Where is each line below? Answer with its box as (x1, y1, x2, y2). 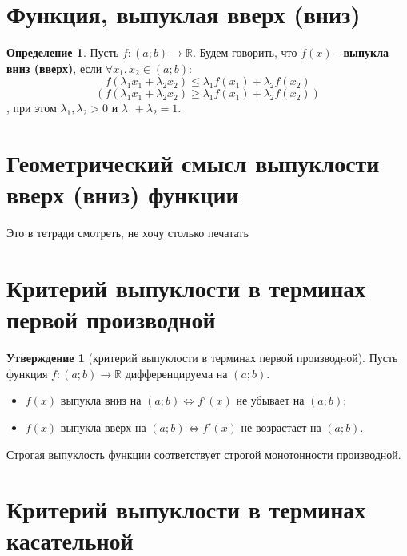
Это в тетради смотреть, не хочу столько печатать (6, 224, 249, 241)
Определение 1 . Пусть (6, 44, 119, 61)
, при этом (6, 99, 57, 116)
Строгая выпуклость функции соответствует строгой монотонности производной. (6, 445, 401, 462)
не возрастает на (241, 418, 321, 435)
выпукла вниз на (60, 392, 142, 409)
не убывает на (236, 392, 305, 409)
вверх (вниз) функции (6, 178, 239, 211)
